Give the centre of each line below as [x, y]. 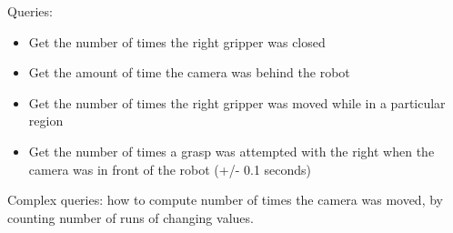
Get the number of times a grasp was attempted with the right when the [232, 151]
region [46, 121]
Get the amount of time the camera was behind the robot [189, 72]
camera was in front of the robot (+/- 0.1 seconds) [170, 169]
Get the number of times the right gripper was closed [177, 41]
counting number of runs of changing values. [131, 217]
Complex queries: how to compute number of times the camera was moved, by [225, 200]
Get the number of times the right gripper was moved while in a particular [237, 102]
